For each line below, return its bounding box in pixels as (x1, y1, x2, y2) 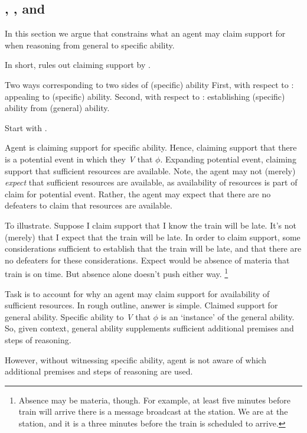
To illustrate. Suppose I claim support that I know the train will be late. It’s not (5, 219, 296, 231)
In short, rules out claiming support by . (5, 58, 151, 71)
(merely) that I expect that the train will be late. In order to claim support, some (5, 230, 301, 243)
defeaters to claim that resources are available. (5, 199, 172, 211)
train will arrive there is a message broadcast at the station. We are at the (18, 405, 288, 418)
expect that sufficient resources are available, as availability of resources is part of (5, 176, 298, 188)
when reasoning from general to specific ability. (5, 38, 175, 51)
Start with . (5, 121, 47, 134)
